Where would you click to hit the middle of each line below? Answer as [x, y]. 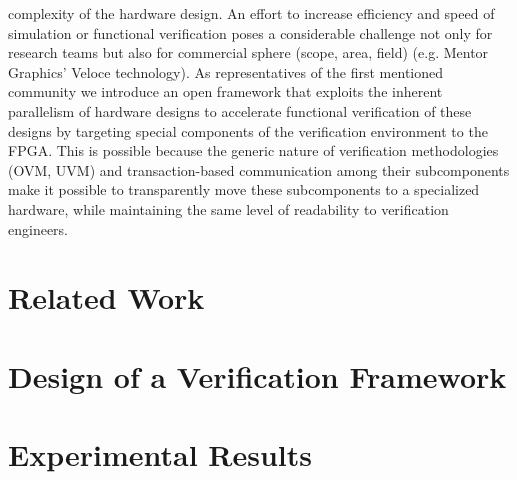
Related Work [106, 297]
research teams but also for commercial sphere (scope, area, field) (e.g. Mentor [248, 52]
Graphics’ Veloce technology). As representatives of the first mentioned [226, 71]
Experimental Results [160, 454]
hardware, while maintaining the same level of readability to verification [228, 208]
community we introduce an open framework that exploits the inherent [225, 91]
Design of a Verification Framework [257, 375]
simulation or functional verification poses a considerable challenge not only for [250, 32]
